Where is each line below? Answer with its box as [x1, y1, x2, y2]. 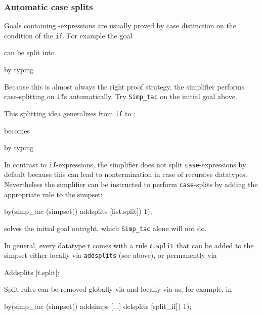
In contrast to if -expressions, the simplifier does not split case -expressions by [4, 159, 246, 169]
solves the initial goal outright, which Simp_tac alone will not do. [4, 222, 207, 233]
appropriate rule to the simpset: [4, 189, 103, 199]
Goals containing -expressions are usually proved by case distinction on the [4, 20, 236, 31]
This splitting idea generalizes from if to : [4, 108, 136, 118]
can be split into [4, 47, 55, 58]
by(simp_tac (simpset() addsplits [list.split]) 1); [4, 206, 152, 216]
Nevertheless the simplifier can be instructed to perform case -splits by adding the [4, 179, 258, 189]
